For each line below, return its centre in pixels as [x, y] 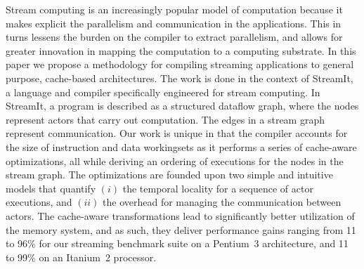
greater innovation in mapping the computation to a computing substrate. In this [181, 50]
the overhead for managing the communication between [222, 202]
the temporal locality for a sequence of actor [218, 188]
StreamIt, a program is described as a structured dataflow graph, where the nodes [182, 106]
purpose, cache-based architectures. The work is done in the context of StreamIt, [180, 78]
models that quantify [51, 188]
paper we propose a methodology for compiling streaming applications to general [180, 64]
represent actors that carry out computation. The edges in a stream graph [165, 119]
